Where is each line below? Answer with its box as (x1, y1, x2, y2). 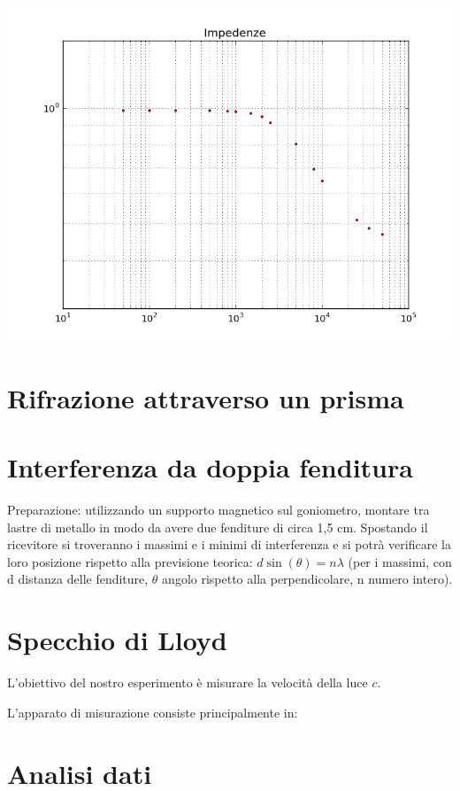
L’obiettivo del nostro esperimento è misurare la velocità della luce (7, 673, 368, 692)
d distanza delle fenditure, (7, 570, 149, 588)
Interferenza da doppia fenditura (7, 449, 413, 485)
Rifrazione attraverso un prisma (7, 379, 404, 415)
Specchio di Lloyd (7, 622, 227, 658)
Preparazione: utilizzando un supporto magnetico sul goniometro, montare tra (7, 500, 430, 519)
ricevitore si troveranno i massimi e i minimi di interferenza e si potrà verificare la (7, 535, 451, 554)
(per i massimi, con (348, 552, 452, 570)
